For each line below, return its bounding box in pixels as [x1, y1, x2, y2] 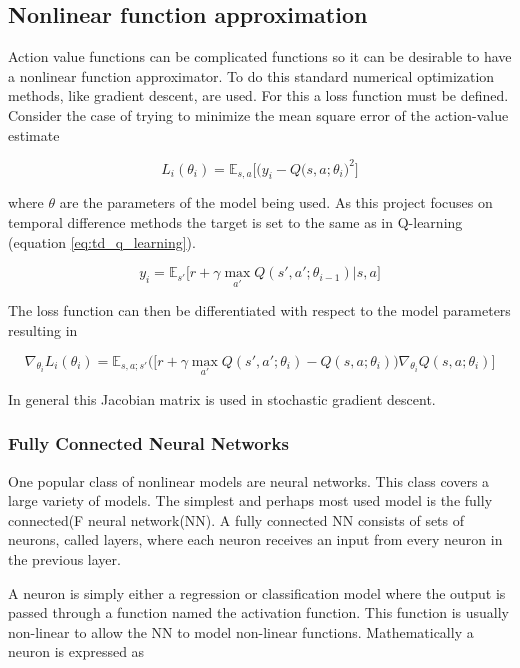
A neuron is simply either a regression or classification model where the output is [8, 582, 506, 603]
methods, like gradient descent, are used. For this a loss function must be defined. [8, 85, 509, 106]
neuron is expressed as [8, 641, 145, 662]
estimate [8, 124, 60, 145]
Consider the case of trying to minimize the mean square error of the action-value [8, 104, 509, 125]
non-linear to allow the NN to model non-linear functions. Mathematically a [8, 621, 474, 642]
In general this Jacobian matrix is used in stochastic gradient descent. [8, 388, 436, 409]
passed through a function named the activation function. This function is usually [8, 602, 509, 623]
